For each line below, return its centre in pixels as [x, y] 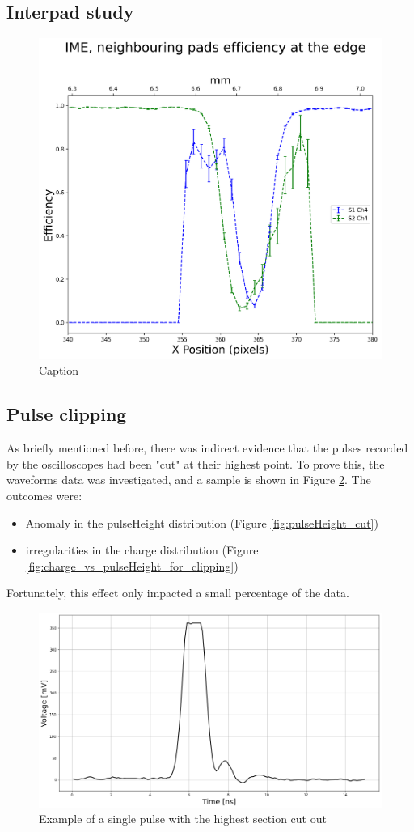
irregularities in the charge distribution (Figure [142, 550]
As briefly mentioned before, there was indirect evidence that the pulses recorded [207, 448]
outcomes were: [44, 496]
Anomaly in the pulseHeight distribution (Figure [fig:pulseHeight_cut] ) [202, 522]
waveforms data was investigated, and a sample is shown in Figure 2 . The [189, 480]
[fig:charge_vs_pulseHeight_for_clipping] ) [132, 565]
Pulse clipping [67, 414]
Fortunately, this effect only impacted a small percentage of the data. [178, 593]
